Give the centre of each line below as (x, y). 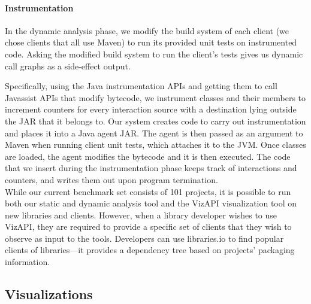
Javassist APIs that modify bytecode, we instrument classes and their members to (155, 97)
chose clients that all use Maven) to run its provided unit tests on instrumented (151, 42)
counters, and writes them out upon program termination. (111, 179)
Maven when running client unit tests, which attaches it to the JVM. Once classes (155, 145)
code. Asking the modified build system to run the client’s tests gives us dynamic (154, 54)
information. (28, 262)
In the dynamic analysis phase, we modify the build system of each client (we (147, 30)
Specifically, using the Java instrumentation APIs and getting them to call (141, 86)
